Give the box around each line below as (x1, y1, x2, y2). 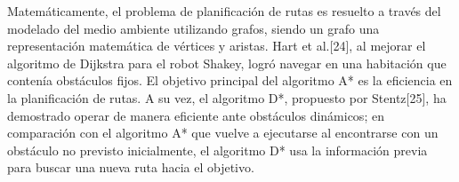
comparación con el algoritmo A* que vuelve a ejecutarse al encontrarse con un (7, 123, 439, 142)
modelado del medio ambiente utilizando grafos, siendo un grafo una (7, 19, 380, 37)
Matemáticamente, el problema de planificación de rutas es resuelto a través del (7, 2, 441, 20)
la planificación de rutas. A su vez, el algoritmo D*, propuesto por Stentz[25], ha (7, 88, 447, 107)
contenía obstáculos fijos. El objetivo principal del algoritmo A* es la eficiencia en (7, 71, 453, 90)
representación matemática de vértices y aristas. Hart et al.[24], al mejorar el (7, 36, 426, 55)
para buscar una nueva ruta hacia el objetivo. (7, 158, 254, 177)
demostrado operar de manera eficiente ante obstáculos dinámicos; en (7, 106, 384, 124)
